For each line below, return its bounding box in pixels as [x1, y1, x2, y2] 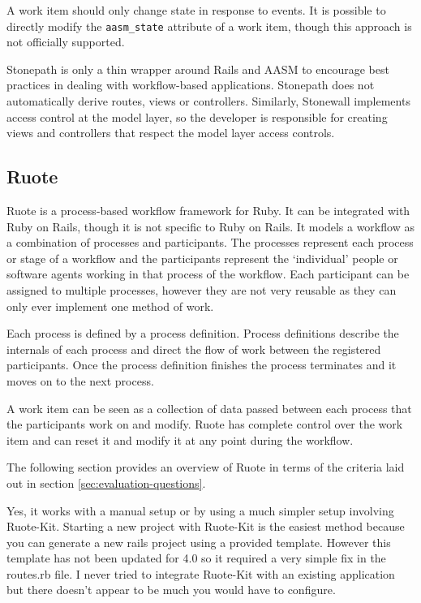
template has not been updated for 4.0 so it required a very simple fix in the [6, 549, 386, 566]
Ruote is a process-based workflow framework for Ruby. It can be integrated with [6, 202, 410, 219]
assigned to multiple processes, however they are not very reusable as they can [6, 281, 397, 298]
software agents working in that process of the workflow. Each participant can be [6, 265, 410, 282]
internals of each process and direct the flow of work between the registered [6, 340, 381, 357]
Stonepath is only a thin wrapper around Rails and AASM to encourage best [6, 60, 389, 77]
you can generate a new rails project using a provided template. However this [6, 533, 391, 550]
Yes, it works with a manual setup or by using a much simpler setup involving [6, 502, 394, 519]
